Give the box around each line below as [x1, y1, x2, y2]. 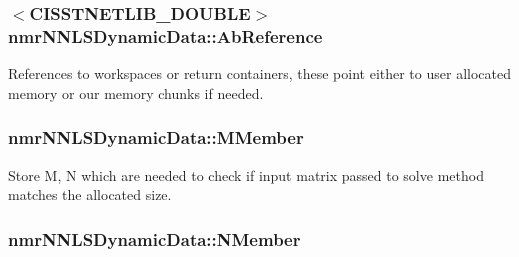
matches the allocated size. [8, 184, 172, 205]
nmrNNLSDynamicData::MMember [8, 125, 304, 150]
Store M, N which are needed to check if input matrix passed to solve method [8, 164, 484, 185]
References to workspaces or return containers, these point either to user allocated [8, 63, 511, 84]
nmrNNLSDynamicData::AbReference [8, 23, 323, 48]
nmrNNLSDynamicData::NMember [8, 226, 301, 251]
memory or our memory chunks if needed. [8, 82, 264, 103]
